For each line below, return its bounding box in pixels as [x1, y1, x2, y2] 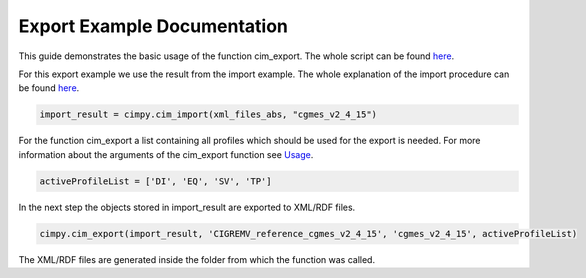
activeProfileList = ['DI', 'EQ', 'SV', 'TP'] [39, 175, 272, 187]
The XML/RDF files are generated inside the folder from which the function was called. [18, 253, 375, 265]
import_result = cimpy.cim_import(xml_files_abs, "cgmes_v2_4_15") [39, 109, 378, 120]
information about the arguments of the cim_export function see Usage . [18, 148, 314, 160]
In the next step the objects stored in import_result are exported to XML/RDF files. [18, 201, 356, 213]
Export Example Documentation [18, 15, 289, 37]
